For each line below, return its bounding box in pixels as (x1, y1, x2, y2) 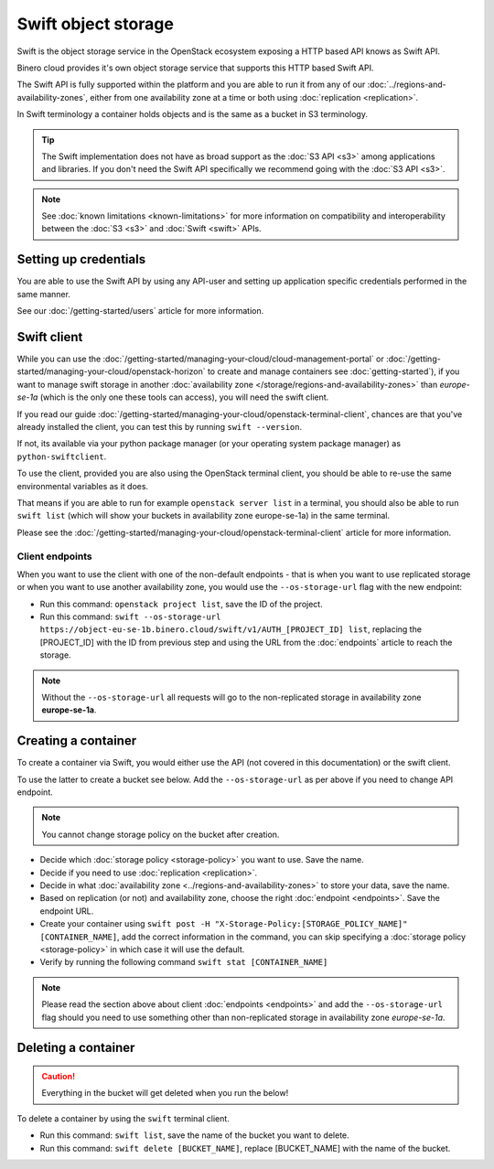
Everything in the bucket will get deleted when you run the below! (41, 1088, 289, 1099)
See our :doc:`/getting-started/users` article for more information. (16, 306, 264, 316)
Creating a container (16, 733, 137, 749)
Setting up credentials (16, 252, 146, 267)
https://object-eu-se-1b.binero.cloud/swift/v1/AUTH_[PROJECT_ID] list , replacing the (39, 624, 423, 635)
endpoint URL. (39, 906, 94, 917)
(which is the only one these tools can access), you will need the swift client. (39, 391, 329, 402)
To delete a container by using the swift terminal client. (16, 1112, 231, 1124)
